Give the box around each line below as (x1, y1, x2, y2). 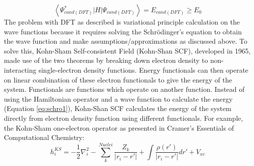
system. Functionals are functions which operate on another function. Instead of (4, 84, 245, 94)
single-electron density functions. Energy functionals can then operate (38, 64, 249, 75)
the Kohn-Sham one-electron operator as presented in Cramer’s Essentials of (4, 122, 234, 133)
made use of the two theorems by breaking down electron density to (4, 55, 208, 65)
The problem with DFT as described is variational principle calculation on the (4, 17, 240, 27)
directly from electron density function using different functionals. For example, (4, 112, 243, 123)
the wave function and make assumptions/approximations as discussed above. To (4, 36, 248, 46)
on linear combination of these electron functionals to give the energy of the (4, 74, 232, 84)
